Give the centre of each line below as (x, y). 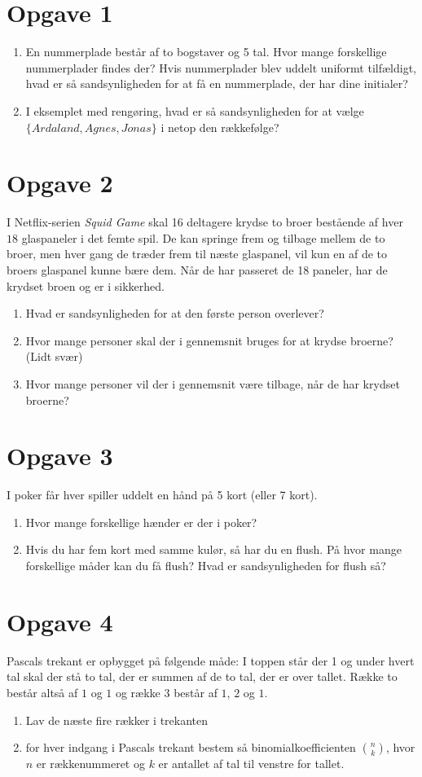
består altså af (42, 692)
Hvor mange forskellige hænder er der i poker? (141, 522)
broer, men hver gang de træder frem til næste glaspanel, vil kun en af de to (197, 254)
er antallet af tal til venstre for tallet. (251, 764)
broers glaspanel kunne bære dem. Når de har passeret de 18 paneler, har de (197, 270)
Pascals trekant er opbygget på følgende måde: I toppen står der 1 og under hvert (211, 660)
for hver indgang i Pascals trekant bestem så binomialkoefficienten (191, 747)
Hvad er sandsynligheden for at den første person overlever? (175, 313)
